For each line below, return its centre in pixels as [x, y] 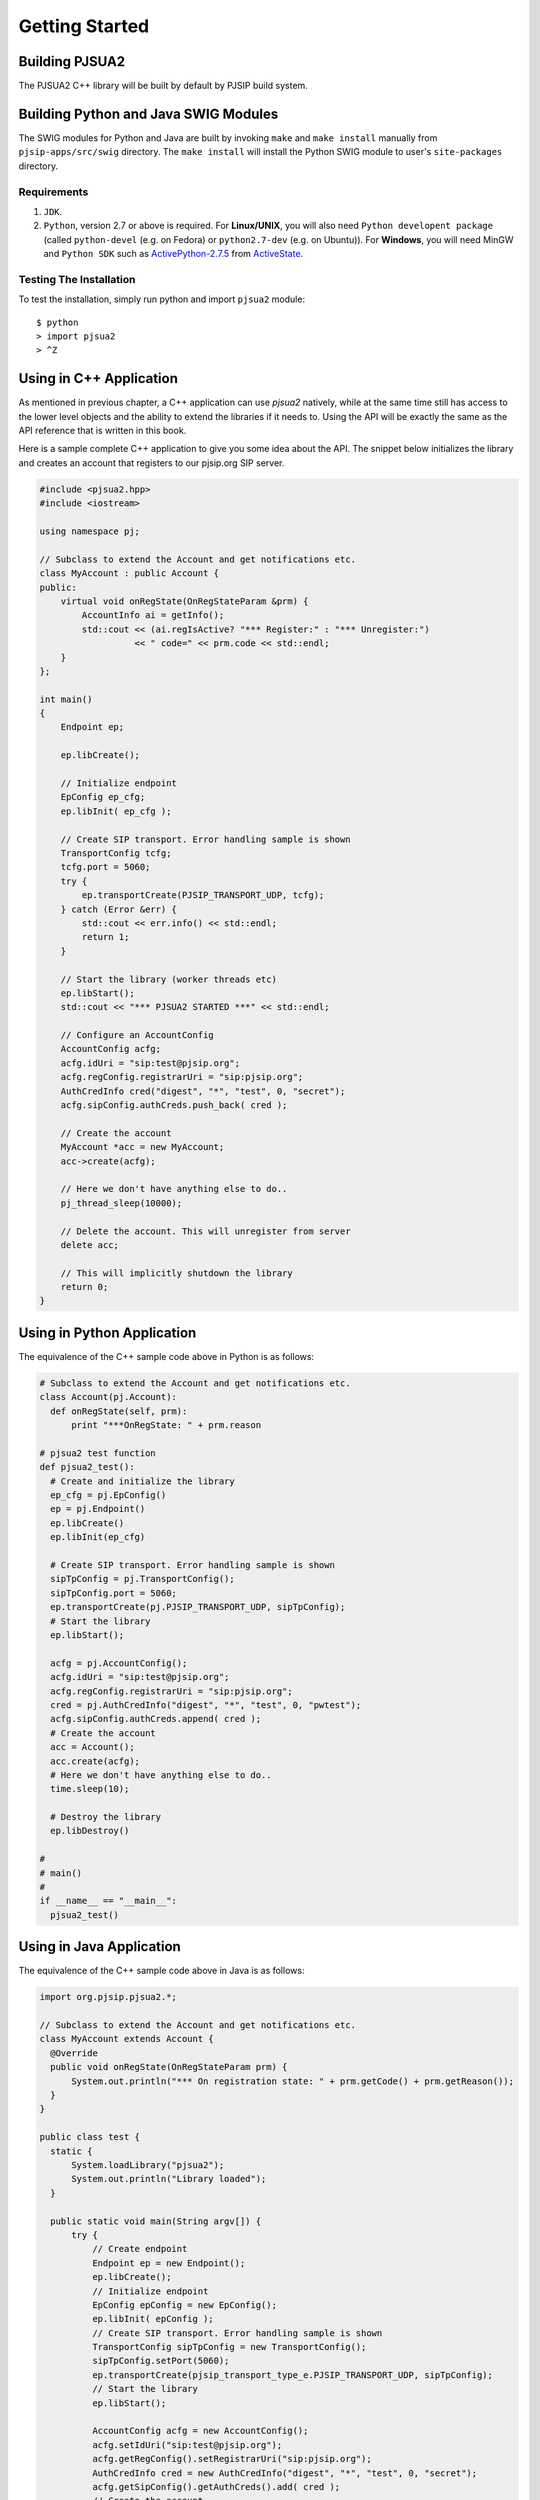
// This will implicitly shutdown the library [177, 1273]
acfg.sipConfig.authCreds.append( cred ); [156, 1719]
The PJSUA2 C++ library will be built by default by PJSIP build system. [163, 86]
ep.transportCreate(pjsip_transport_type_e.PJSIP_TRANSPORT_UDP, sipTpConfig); [292, 2374]
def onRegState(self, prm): [119, 1411]
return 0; [84, 1287]
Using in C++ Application [98, 378]
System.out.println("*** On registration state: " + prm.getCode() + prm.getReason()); [293, 2081]
